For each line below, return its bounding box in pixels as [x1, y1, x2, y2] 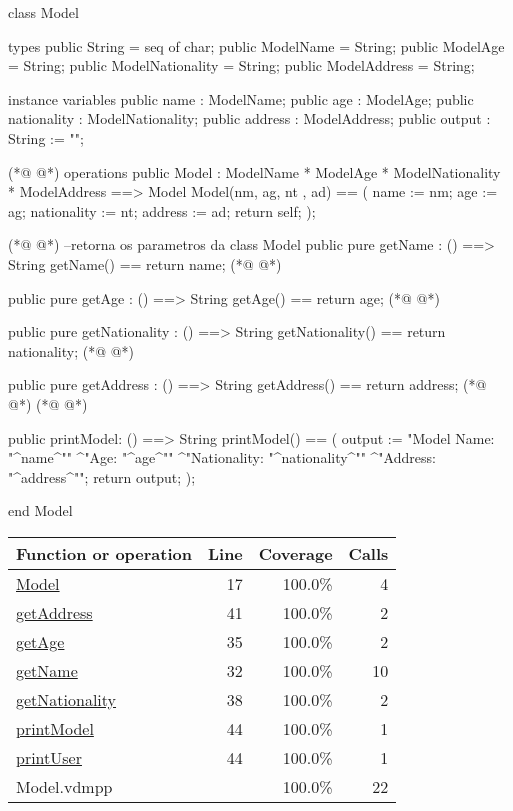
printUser [16, 745, 82, 769]
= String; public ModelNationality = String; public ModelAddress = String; [8, 55, 475, 76]
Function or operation [16, 541, 192, 565]
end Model [8, 500, 73, 521]
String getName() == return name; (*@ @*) [8, 253, 282, 274]
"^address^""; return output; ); [8, 466, 196, 487]
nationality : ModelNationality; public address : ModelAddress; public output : [8, 108, 491, 129]
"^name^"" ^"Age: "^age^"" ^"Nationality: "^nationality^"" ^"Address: [8, 447, 436, 468]
